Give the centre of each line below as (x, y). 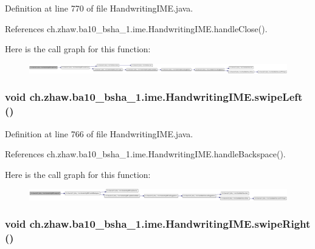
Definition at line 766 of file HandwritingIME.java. (99, 133)
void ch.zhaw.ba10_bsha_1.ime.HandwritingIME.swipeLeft (154, 97)
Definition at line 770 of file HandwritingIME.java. (99, 8)
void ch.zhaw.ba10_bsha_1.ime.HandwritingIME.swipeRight (158, 224)
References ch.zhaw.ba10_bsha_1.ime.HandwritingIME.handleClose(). (136, 28)
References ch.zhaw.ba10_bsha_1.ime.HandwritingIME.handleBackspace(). (145, 154)
